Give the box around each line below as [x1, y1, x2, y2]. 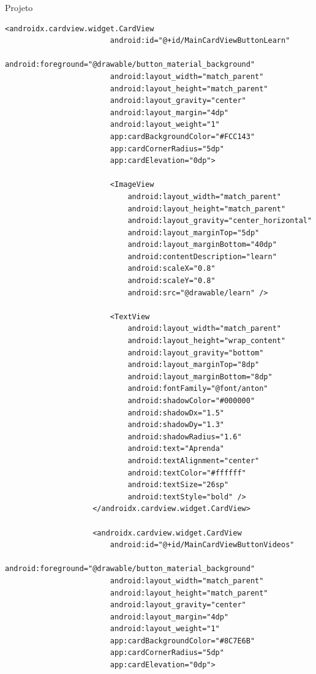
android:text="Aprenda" [127, 444, 224, 453]
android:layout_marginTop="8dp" [127, 360, 260, 369]
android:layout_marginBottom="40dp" [127, 240, 277, 249]
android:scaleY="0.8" [127, 276, 216, 286]
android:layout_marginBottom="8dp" [127, 372, 273, 381]
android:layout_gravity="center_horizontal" [127, 216, 312, 225]
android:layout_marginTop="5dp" [127, 228, 260, 237]
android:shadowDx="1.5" [127, 408, 224, 417]
